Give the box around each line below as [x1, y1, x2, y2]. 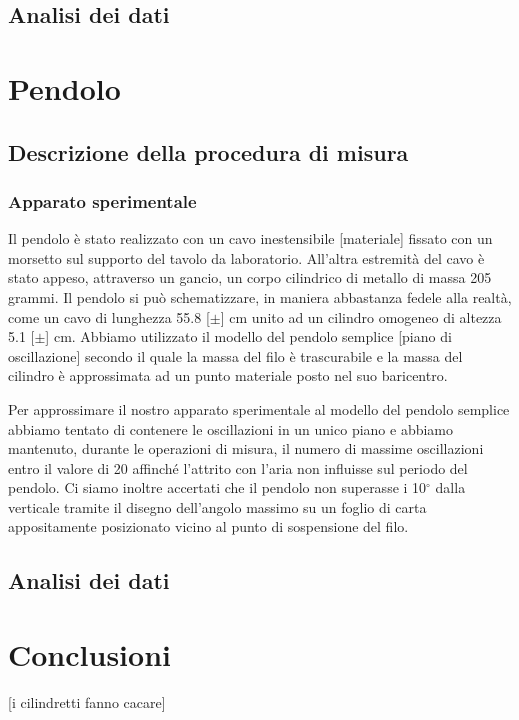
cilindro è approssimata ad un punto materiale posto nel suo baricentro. [8, 365, 448, 386]
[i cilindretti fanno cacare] [8, 691, 166, 712]
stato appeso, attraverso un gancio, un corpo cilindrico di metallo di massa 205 [8, 267, 492, 288]
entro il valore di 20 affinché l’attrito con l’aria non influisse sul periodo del [8, 457, 468, 478]
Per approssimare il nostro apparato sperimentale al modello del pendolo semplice [8, 398, 510, 419]
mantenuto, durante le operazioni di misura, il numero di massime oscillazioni [8, 438, 484, 459]
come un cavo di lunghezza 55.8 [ [8, 306, 210, 327]
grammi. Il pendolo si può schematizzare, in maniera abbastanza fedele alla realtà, [8, 286, 512, 307]
